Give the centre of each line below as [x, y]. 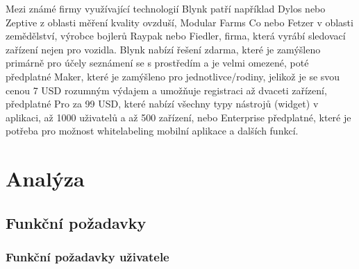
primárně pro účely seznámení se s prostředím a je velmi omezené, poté [157, 63]
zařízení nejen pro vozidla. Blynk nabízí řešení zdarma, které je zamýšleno [163, 49]
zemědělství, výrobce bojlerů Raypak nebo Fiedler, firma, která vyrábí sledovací [176, 36]
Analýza [45, 179]
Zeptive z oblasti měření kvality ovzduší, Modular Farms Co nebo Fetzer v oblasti [179, 22]
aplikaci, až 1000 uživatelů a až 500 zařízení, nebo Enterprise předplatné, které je [178, 117]
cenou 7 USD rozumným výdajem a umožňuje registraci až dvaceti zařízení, [166, 90]
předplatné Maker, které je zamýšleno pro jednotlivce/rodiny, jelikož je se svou [173, 76]
